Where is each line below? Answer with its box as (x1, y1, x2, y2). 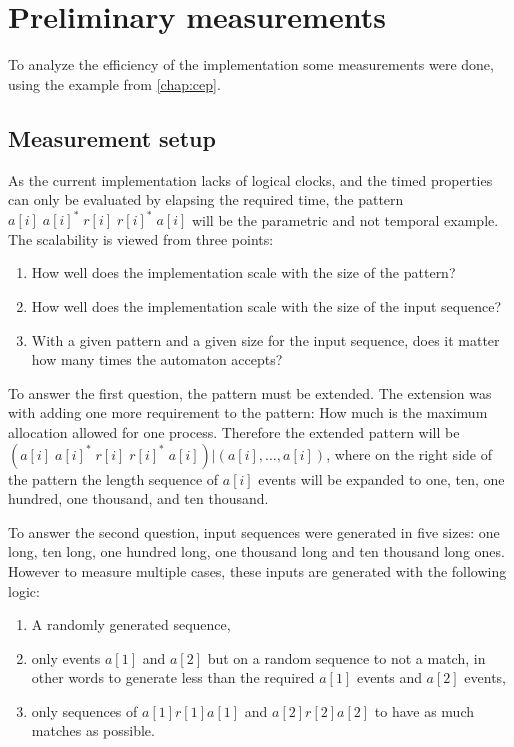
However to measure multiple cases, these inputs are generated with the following (8, 560, 507, 581)
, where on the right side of (326, 443, 492, 464)
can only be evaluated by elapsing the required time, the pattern (8, 189, 404, 210)
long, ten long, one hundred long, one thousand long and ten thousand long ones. (8, 541, 505, 562)
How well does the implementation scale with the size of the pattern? (31, 262, 456, 283)
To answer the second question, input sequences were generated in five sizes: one (8, 521, 500, 542)
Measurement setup (8, 122, 216, 153)
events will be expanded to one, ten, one (258, 468, 505, 489)
